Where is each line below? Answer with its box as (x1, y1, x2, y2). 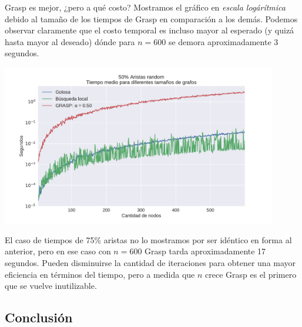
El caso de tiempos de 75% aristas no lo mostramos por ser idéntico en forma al (5, 233, 292, 246)
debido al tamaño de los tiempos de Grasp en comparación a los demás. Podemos (5, 12, 298, 25)
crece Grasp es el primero (205, 268, 297, 280)
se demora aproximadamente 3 (168, 35, 278, 47)
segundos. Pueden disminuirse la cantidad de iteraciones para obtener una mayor (5, 256, 296, 268)
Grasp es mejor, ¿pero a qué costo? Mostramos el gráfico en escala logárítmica (5, 1, 286, 13)
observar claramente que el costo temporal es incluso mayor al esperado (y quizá (5, 24, 294, 36)
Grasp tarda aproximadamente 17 (145, 245, 266, 257)
